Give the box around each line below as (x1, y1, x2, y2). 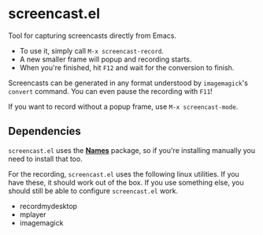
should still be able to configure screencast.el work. (8, 186, 179, 196)
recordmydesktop (19, 201, 77, 211)
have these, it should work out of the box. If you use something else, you (8, 177, 244, 187)
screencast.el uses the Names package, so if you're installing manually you (8, 145, 256, 155)
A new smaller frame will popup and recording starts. (19, 54, 192, 64)
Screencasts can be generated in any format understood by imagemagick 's (8, 78, 248, 88)
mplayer (19, 210, 46, 219)
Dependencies (8, 125, 81, 138)
